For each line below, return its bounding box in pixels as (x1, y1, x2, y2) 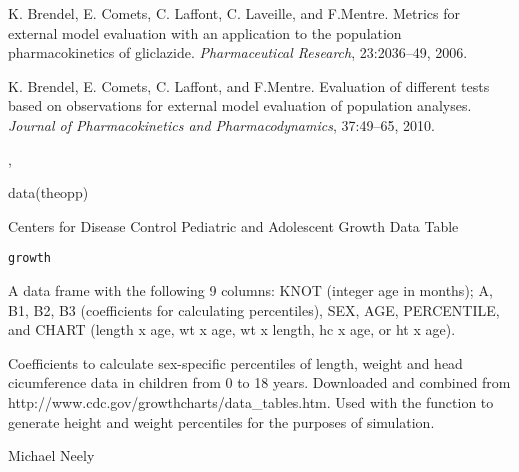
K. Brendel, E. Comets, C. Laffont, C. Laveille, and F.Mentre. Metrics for (8, 3, 460, 23)
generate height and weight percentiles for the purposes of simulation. (8, 411, 435, 432)
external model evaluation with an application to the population (8, 22, 402, 43)
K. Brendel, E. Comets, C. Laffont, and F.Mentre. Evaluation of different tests (8, 75, 490, 96)
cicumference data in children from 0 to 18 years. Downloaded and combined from (8, 372, 511, 393)
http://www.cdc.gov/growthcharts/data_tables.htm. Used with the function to (8, 391, 494, 412)
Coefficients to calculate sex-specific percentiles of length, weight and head (8, 352, 463, 373)
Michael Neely (8, 445, 95, 466)
